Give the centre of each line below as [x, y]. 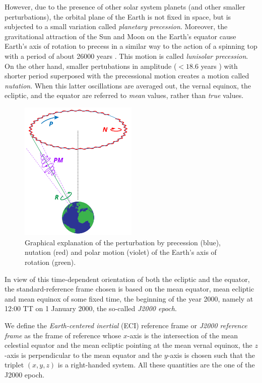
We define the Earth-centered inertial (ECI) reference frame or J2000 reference [126, 325]
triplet [14, 365]
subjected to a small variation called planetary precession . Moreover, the [116, 26]
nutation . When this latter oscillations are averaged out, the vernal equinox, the [128, 85]
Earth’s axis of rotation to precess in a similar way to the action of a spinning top [131, 46]
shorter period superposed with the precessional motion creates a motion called [127, 76]
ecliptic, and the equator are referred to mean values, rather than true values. [124, 95]
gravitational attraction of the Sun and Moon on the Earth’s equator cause [120, 36]
